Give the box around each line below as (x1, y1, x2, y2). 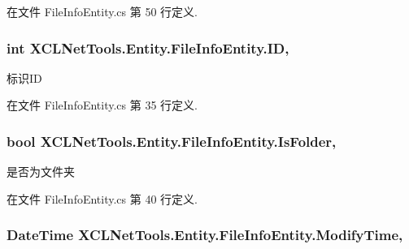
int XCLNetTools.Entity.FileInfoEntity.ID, (7, 37, 289, 58)
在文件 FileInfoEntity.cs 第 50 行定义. (7, 3, 198, 19)
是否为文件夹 (7, 163, 75, 180)
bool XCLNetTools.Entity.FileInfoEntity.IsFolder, (7, 131, 337, 151)
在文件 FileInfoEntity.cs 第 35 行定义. (7, 97, 198, 114)
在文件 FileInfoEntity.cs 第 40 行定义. (7, 190, 198, 207)
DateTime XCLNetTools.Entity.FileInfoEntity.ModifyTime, (7, 225, 403, 245)
